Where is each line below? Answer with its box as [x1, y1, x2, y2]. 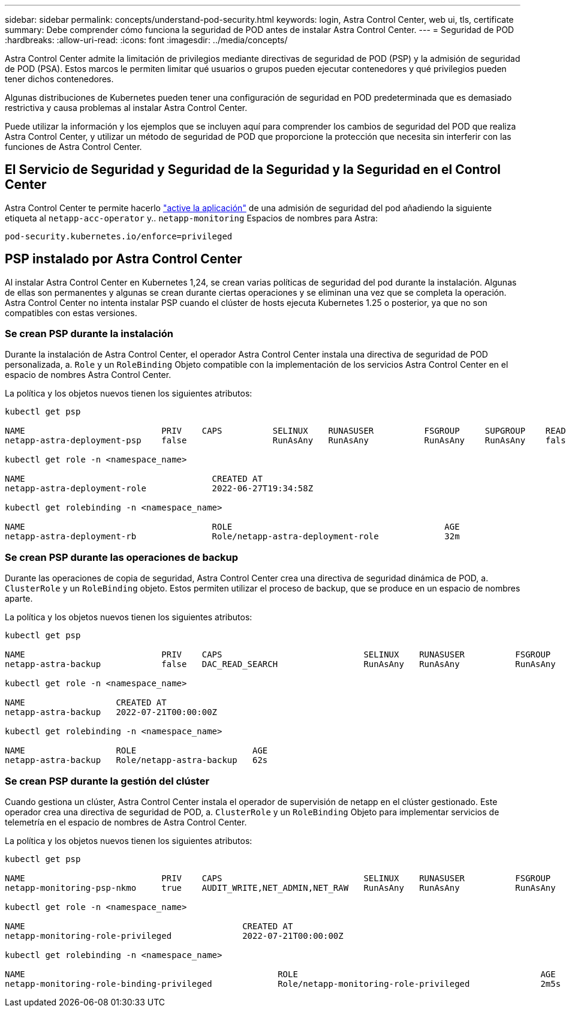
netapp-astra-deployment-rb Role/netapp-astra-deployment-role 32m [5, 531, 460, 542]
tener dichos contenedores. [5, 74, 114, 84]
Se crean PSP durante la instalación [5, 328, 173, 340]
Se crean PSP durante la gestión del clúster [5, 774, 210, 787]
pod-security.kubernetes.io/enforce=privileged [5, 231, 233, 241]
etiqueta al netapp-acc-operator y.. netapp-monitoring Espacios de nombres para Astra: [5, 212, 378, 223]
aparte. [5, 593, 33, 604]
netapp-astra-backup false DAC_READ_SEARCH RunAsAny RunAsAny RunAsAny [5, 659, 556, 669]
